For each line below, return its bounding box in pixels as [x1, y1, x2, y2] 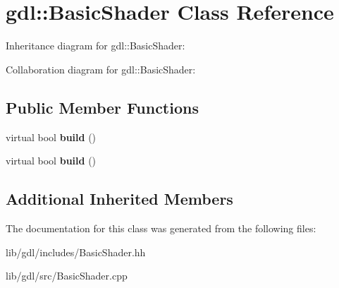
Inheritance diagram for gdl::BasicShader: [6, 38, 185, 53]
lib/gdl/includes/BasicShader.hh [6, 244, 146, 259]
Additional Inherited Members [6, 188, 233, 210]
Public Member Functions [6, 96, 199, 118]
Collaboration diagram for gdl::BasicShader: [6, 61, 196, 76]
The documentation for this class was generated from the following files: [6, 220, 316, 235]
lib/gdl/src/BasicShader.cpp [6, 268, 128, 283]
